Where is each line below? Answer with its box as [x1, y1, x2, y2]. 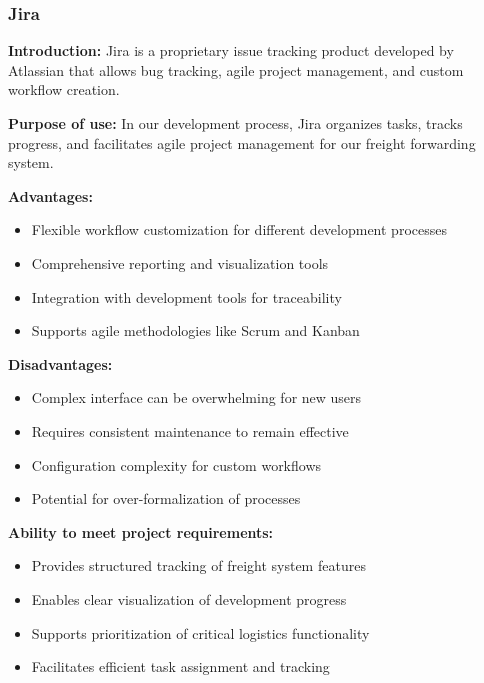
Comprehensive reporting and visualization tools [31, 252, 329, 273]
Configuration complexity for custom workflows [31, 454, 322, 475]
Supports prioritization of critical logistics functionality [31, 622, 370, 643]
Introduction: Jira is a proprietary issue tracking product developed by [8, 40, 454, 61]
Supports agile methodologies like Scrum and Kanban [31, 320, 360, 341]
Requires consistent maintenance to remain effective [31, 420, 349, 441]
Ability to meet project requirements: [8, 521, 274, 542]
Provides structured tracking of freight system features [31, 555, 366, 576]
